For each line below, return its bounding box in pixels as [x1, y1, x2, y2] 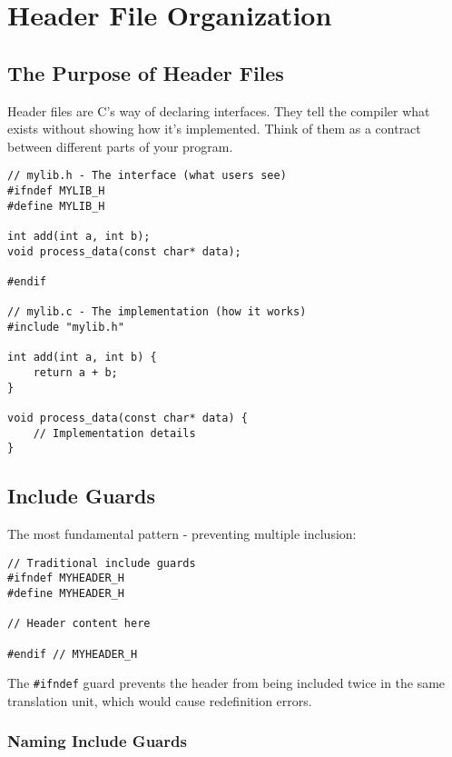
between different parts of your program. [7, 136, 233, 155]
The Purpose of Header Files [7, 58, 284, 86]
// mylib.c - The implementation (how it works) [7, 305, 307, 319]
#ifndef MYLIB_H [7, 184, 105, 198]
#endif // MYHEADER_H [7, 647, 138, 661]
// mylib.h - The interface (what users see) [7, 169, 287, 183]
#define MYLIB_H [7, 199, 105, 213]
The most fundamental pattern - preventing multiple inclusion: [7, 524, 357, 543]
